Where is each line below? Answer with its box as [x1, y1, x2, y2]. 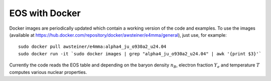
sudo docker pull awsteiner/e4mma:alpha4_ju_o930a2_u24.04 [18, 44, 167, 50]
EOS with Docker [9, 8, 81, 19]
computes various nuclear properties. [9, 69, 87, 75]
